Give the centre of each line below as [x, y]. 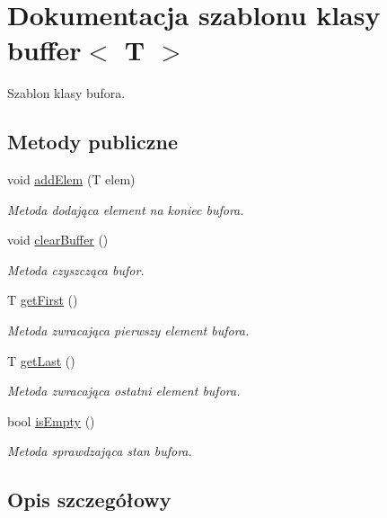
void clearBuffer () [58, 240]
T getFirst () [43, 300]
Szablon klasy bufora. [66, 93]
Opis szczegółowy [89, 500]
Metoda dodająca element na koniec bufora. [126, 209]
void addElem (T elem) [71, 179]
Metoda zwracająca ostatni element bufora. [124, 391]
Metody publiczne [92, 142]
